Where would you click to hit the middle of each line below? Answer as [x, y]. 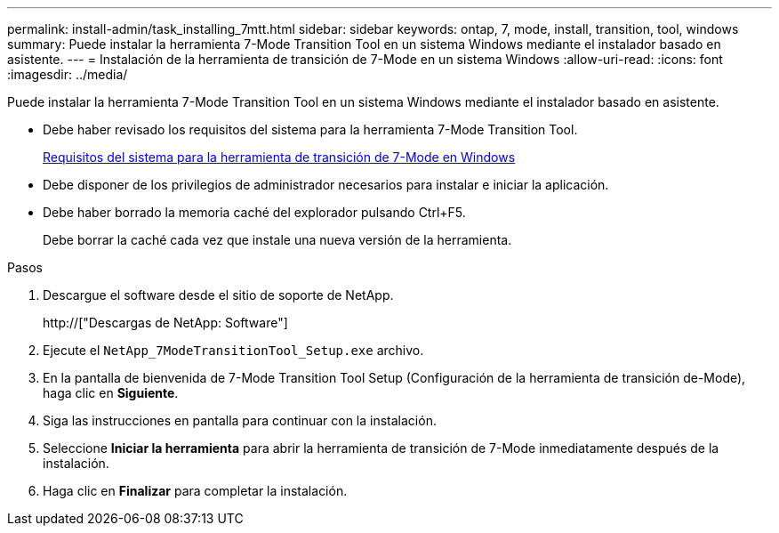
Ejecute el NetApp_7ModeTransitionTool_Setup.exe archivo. [233, 350]
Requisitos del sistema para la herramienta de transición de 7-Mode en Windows [279, 157]
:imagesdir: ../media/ [68, 74]
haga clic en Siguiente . [111, 393]
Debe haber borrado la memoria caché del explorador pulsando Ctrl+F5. [254, 212]
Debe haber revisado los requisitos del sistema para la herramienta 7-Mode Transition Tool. [310, 129]
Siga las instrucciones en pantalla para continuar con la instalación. [240, 420]
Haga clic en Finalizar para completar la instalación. [195, 491]
